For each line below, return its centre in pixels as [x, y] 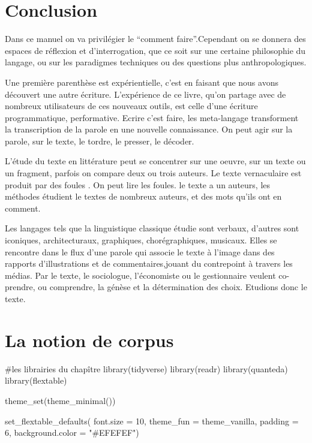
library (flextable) [36, 380]
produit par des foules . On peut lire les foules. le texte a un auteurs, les [138, 184]
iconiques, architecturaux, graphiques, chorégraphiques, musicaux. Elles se [141, 240]
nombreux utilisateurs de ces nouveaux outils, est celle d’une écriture [131, 106]
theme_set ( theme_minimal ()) [60, 400]
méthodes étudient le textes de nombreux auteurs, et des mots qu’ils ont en [143, 196]
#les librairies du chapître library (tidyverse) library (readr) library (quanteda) [146, 368]
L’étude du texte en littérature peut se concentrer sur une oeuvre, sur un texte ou [155, 161]
